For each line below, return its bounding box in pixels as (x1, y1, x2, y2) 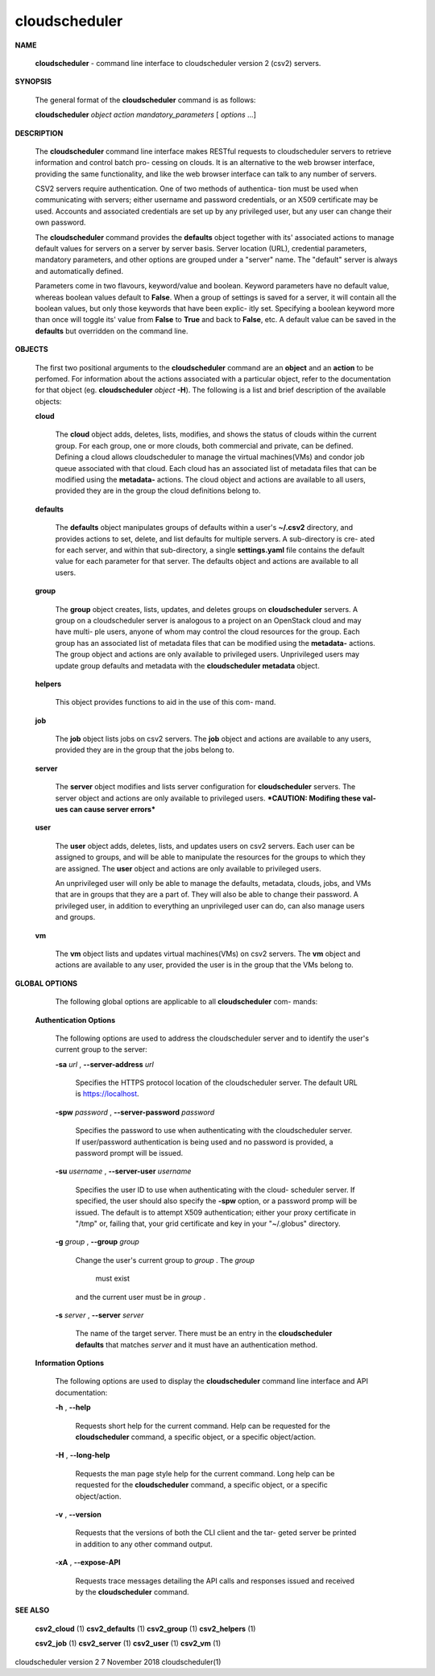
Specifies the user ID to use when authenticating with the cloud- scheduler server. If (75, 1185, 355, 1194)
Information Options (35, 1358, 105, 1368)
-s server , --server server (55, 1310, 144, 1320)
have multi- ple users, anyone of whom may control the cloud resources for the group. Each (55, 627, 360, 636)
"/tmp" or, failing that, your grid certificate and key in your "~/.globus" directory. (75, 1219, 342, 1228)
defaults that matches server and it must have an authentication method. (75, 1339, 318, 1349)
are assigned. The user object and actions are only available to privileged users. (55, 863, 321, 873)
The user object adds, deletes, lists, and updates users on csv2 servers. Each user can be (55, 841, 355, 850)
